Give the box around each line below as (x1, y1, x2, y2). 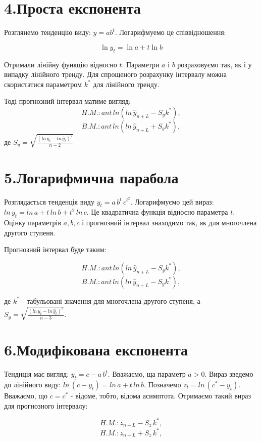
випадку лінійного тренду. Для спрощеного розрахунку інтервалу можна (4, 69, 227, 79)
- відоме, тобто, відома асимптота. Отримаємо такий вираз (70, 390, 251, 400)
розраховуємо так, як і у (177, 59, 252, 69)
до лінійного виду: (4, 379, 61, 389)
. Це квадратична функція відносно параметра (86, 207, 228, 217)
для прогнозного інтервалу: (4, 400, 88, 411)
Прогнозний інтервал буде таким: (4, 244, 107, 255)
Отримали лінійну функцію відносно (4, 59, 117, 69)
